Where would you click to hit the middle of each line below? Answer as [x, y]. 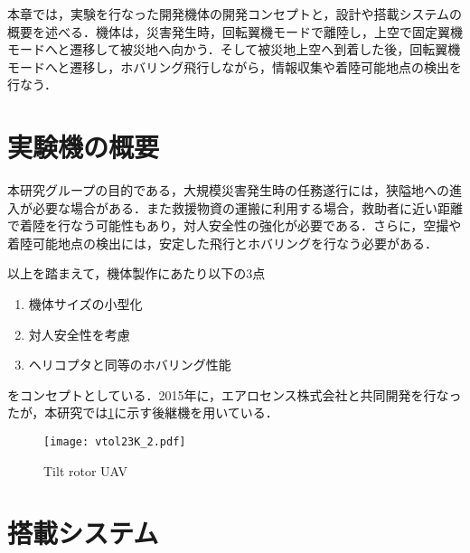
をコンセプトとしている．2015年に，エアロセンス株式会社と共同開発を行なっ [235, 394]
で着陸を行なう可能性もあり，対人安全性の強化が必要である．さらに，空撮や [235, 225]
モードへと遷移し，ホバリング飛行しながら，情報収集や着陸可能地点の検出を [235, 66]
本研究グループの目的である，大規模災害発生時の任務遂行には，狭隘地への [229, 190]
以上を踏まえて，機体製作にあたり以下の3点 [136, 273]
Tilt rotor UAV [86, 470]
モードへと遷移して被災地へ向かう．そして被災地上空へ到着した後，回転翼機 [234, 49]
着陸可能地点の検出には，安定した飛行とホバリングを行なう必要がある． [222, 243]
